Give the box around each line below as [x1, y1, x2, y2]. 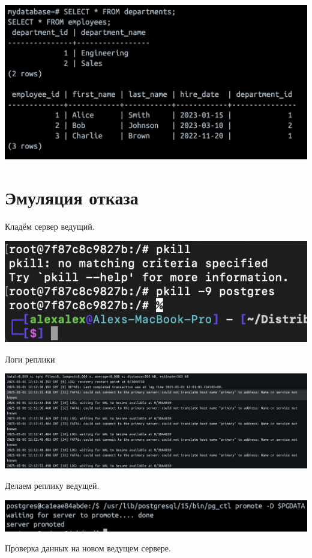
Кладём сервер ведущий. [5, 220, 95, 233]
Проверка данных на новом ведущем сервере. [5, 542, 171, 554]
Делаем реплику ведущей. [5, 479, 100, 492]
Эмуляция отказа [5, 185, 139, 210]
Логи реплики [5, 352, 55, 365]
